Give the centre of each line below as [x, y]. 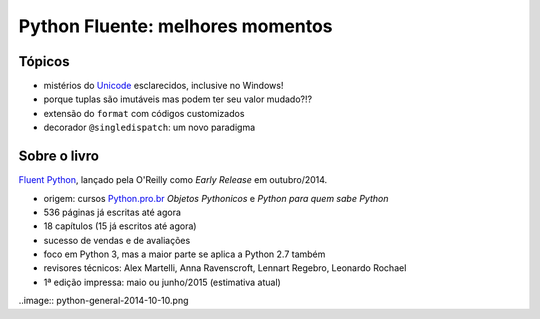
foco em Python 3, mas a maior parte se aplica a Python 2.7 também [184, 254]
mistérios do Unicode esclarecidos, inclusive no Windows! [163, 86]
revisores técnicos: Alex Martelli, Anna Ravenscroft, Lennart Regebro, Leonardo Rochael [225, 268]
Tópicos [44, 61]
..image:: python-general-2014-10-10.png [103, 301]
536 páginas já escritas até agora [112, 212]
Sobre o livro [59, 156]
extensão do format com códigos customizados [144, 113]
